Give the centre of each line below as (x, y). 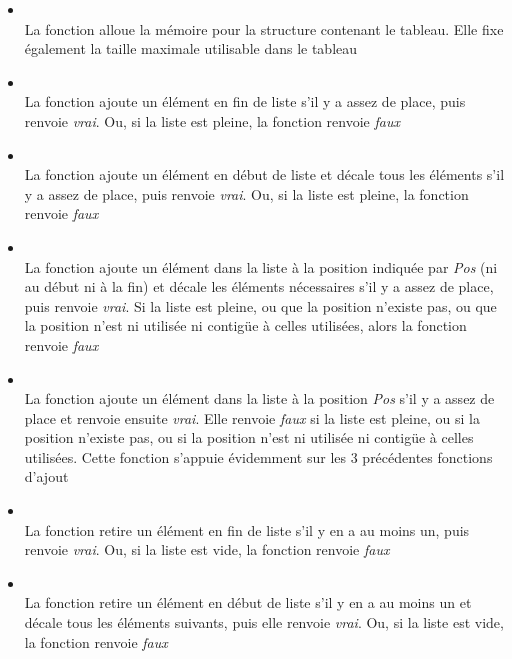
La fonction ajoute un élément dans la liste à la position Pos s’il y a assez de (259, 398)
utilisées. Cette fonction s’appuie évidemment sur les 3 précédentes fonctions (258, 456)
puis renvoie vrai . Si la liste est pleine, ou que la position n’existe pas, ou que (260, 305)
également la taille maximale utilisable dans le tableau (191, 48)
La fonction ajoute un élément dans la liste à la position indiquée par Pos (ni (261, 266)
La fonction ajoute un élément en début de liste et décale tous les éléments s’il (264, 174)
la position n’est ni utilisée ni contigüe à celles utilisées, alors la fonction (245, 325)
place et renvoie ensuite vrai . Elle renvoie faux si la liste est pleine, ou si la (252, 417)
